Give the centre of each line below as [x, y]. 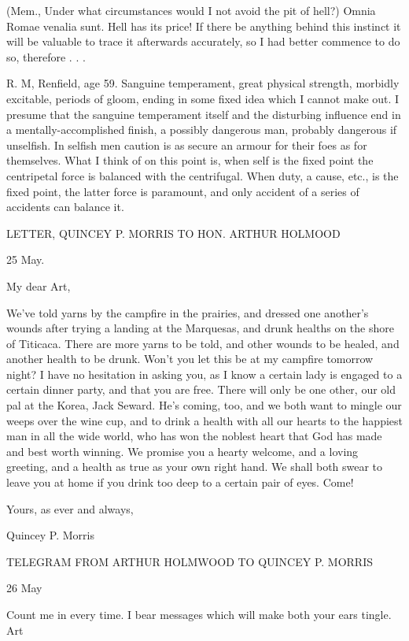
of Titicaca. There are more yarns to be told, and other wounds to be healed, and [203, 343]
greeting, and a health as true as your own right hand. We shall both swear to [195, 467]
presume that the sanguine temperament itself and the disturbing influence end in [204, 114]
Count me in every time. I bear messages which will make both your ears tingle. [199, 614]
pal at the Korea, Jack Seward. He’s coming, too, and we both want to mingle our [204, 405]
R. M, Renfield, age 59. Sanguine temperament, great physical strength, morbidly [203, 83]
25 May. [26, 259]
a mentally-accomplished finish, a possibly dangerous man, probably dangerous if [202, 130]
